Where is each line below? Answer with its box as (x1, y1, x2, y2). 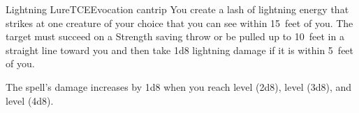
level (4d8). (6, 93, 54, 107)
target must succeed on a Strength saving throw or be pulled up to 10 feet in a (6, 29, 344, 44)
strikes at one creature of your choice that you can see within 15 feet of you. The (6, 15, 353, 30)
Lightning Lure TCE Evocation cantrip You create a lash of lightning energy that (6, 2, 349, 16)
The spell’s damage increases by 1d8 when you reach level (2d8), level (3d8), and (6, 79, 352, 94)
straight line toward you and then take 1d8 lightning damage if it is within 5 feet (6, 42, 354, 57)
